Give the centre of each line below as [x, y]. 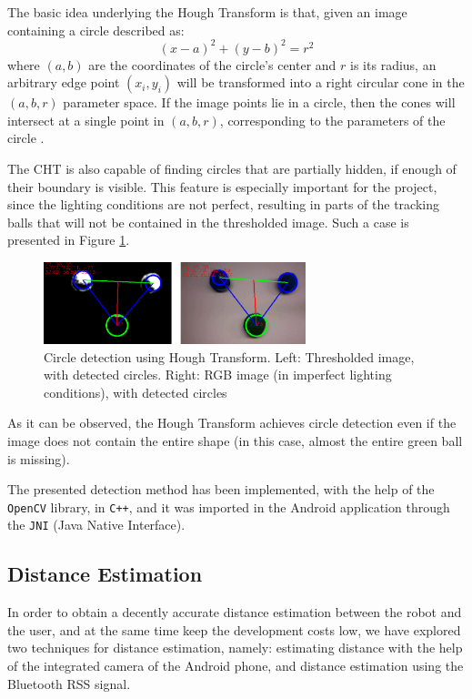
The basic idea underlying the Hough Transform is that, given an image [207, 12]
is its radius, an [393, 64]
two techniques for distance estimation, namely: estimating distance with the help [235, 648]
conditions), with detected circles [136, 392]
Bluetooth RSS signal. [69, 683]
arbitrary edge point [64, 82]
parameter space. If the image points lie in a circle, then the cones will [259, 102]
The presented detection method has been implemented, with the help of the [221, 489]
